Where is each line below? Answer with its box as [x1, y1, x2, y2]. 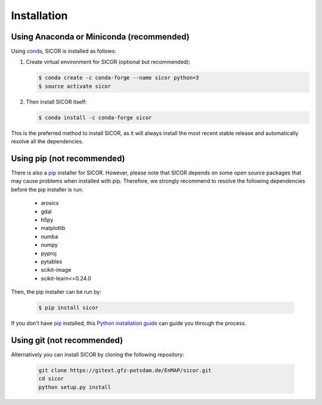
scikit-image [41, 266, 72, 274]
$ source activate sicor [38, 82, 112, 90]
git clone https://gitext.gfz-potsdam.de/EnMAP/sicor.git [38, 367, 212, 374]
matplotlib [41, 225, 66, 232]
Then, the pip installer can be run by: [11, 289, 101, 296]
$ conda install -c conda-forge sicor [38, 114, 152, 121]
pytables [41, 257, 63, 265]
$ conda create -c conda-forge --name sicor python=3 [38, 75, 199, 81]
